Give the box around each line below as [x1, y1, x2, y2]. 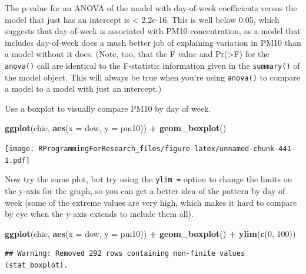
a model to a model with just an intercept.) [5, 82, 162, 95]
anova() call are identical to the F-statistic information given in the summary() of [5, 59, 300, 71]
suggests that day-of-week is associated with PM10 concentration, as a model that [5, 25, 301, 37]
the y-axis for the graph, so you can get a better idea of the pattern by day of [5, 185, 285, 197]
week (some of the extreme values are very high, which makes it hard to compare [5, 196, 297, 208]
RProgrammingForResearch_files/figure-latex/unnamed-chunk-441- [38, 145, 295, 153]
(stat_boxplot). [5, 261, 68, 269]
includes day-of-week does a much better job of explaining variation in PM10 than [5, 36, 301, 48]
